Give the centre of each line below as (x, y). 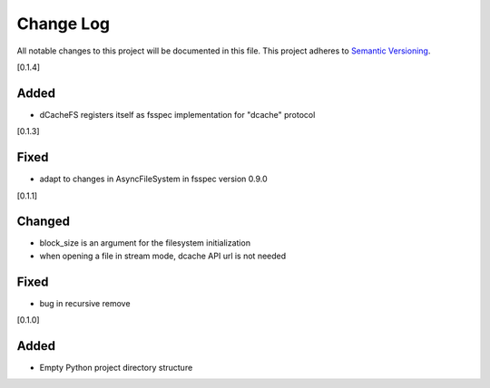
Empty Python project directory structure (116, 368)
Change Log (64, 24)
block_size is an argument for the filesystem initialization (145, 243)
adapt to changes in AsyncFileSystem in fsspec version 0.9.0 (153, 179)
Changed (43, 222)
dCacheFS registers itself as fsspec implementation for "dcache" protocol (177, 114)
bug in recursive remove (85, 303)
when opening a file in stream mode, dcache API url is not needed (163, 256)
